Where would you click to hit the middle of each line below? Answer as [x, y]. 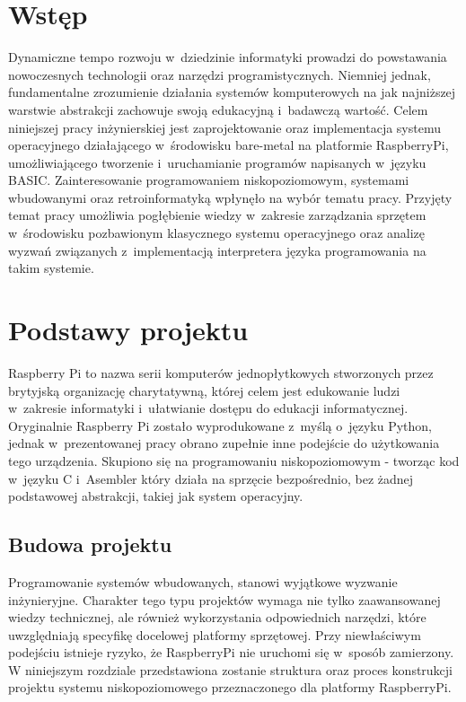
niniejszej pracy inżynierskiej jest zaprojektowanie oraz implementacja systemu [224, 127]
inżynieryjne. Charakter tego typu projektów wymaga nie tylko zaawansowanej [224, 599]
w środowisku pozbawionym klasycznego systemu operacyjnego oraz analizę [217, 233]
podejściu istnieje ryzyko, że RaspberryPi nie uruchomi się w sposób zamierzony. [231, 652]
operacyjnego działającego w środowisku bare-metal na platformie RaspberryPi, [229, 145]
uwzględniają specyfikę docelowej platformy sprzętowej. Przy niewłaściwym [215, 634]
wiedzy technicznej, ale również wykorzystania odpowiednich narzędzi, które [217, 617]
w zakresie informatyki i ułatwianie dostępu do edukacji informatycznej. [208, 408]
